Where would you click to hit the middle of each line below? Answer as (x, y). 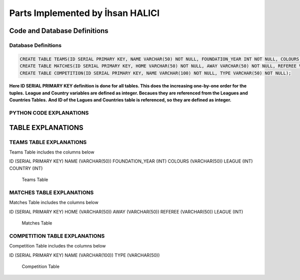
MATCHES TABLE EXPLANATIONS (51, 192)
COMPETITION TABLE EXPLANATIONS (57, 236)
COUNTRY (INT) (26, 168)
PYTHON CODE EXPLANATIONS (49, 113)
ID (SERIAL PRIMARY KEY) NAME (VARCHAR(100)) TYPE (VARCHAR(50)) (84, 255)
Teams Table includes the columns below (52, 152)
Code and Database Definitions (59, 31)
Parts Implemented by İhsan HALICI (84, 13)
